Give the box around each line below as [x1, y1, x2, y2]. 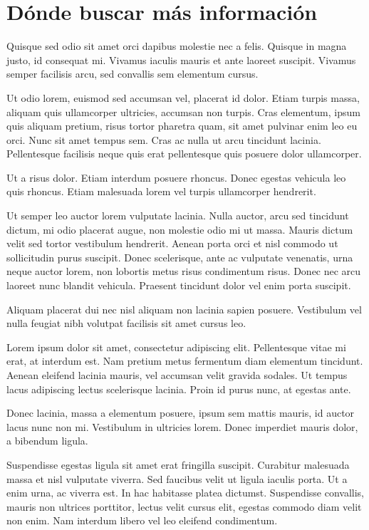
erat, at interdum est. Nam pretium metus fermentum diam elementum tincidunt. [6, 353, 363, 368]
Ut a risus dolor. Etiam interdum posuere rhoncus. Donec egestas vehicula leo [6, 170, 346, 185]
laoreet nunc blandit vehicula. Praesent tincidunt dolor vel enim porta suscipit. [6, 278, 351, 293]
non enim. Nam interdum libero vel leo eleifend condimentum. [6, 513, 278, 528]
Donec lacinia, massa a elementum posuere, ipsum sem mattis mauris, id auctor [6, 405, 355, 420]
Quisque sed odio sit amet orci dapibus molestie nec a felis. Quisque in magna [6, 38, 347, 53]
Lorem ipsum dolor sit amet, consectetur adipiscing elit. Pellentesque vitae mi [6, 339, 346, 354]
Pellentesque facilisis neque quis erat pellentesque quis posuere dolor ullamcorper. [6, 146, 362, 161]
